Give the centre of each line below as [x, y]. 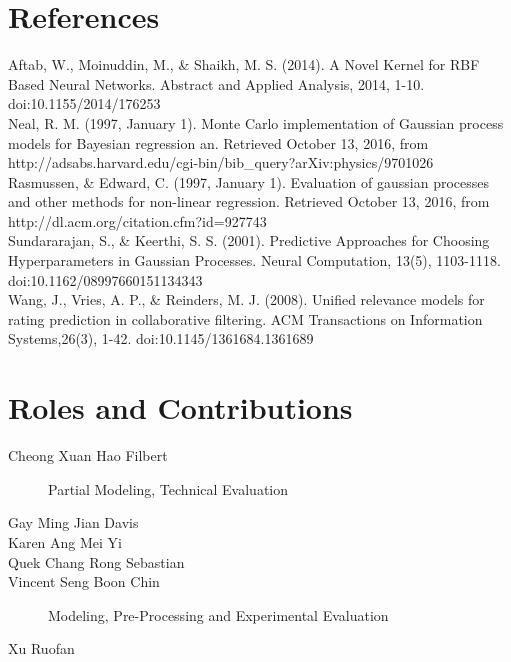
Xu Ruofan [41, 648]
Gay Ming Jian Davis [73, 522]
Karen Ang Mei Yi [65, 541]
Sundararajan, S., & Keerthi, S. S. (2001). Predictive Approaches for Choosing [249, 240]
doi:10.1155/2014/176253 [84, 103]
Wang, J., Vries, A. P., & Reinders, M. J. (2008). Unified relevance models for [246, 299]
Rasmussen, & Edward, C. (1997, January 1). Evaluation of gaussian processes [249, 181]
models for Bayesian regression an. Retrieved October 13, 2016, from [218, 142]
